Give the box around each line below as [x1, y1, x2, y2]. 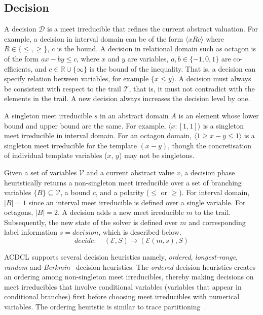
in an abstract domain [100, 110, 169, 120]
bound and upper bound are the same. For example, [4, 120, 166, 131]
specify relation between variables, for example [4, 73, 149, 84]
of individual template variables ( [4, 150, 107, 161]
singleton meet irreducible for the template [4, 140, 137, 150]
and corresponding [189, 216, 246, 227]
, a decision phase [180, 167, 235, 177]
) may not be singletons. [119, 150, 195, 161]
